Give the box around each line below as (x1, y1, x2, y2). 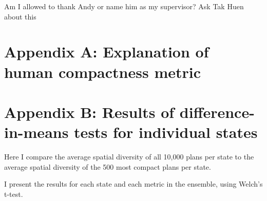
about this (4, 11, 36, 22)
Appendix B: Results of (4, 101, 175, 122)
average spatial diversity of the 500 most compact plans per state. (4, 161, 211, 172)
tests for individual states (74, 122, 258, 143)
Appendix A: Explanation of (4, 41, 209, 62)
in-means (4, 122, 69, 143)
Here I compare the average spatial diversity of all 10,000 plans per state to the (4, 151, 254, 162)
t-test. (4, 188, 23, 199)
